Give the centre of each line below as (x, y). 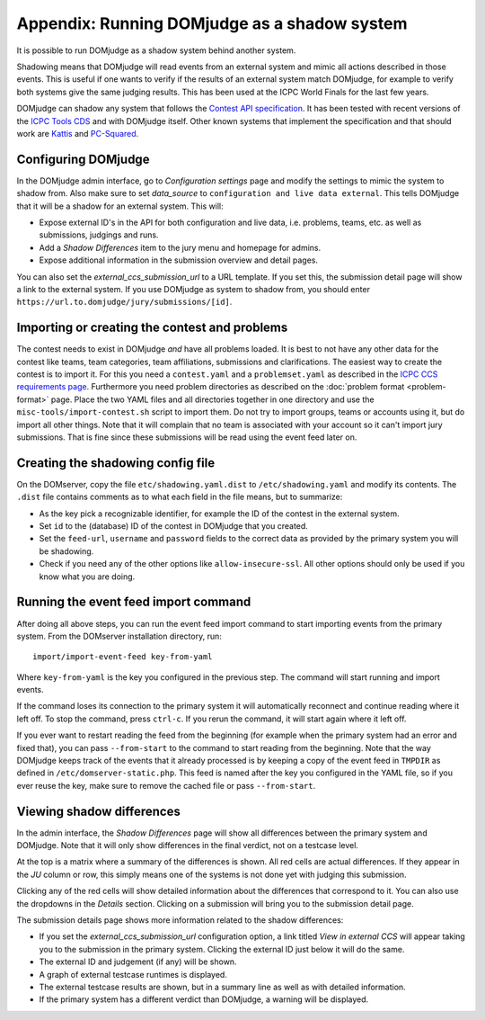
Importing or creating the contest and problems (152, 328)
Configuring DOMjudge (83, 159)
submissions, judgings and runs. (99, 235)
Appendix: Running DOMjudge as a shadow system (212, 23)
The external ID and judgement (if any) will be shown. (138, 962)
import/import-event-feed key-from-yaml (123, 657)
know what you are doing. (87, 577)
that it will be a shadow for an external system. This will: (120, 206)
